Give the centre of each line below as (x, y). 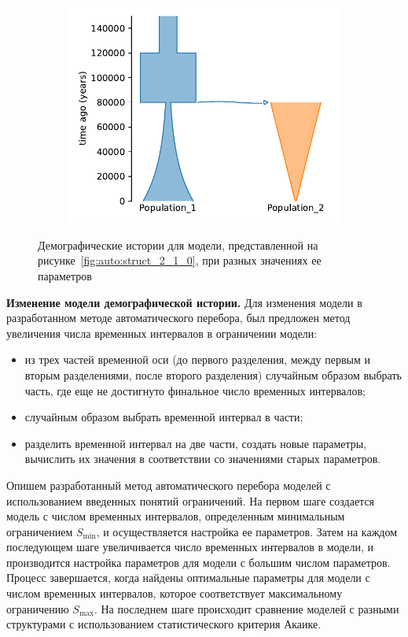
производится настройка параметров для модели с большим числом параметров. (198, 562)
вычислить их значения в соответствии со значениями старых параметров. (203, 459)
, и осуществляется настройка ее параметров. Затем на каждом (247, 531)
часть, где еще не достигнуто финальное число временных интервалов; (195, 390)
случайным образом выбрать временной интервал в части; (164, 417)
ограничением (40, 531)
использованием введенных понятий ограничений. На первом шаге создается (191, 500)
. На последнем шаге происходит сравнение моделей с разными (246, 608)
